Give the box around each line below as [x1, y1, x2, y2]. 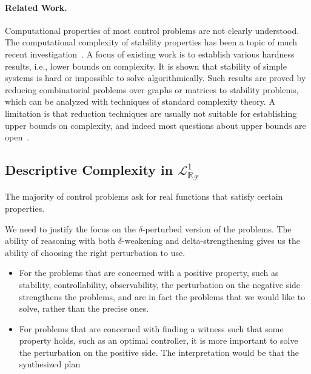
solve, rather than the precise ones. [19, 302, 149, 315]
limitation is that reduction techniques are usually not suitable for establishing [5, 107, 297, 119]
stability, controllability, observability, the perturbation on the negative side [19, 278, 301, 290]
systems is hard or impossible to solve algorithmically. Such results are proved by [5, 71, 306, 84]
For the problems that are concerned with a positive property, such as [19, 266, 279, 279]
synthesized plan [19, 358, 81, 370]
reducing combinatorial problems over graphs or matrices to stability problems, [5, 83, 299, 96]
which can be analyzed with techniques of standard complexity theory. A [5, 95, 275, 108]
